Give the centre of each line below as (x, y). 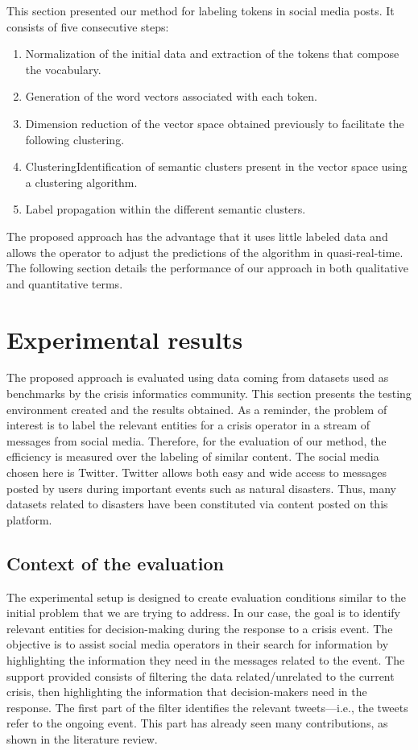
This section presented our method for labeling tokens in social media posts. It (201, 10)
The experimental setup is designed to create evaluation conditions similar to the (206, 597)
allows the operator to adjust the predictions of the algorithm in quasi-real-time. (205, 252)
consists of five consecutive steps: (88, 26)
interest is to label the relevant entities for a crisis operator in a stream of (188, 425)
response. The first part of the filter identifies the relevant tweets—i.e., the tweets (207, 707)
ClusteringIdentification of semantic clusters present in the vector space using (216, 166)
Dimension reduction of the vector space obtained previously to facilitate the (215, 123)
